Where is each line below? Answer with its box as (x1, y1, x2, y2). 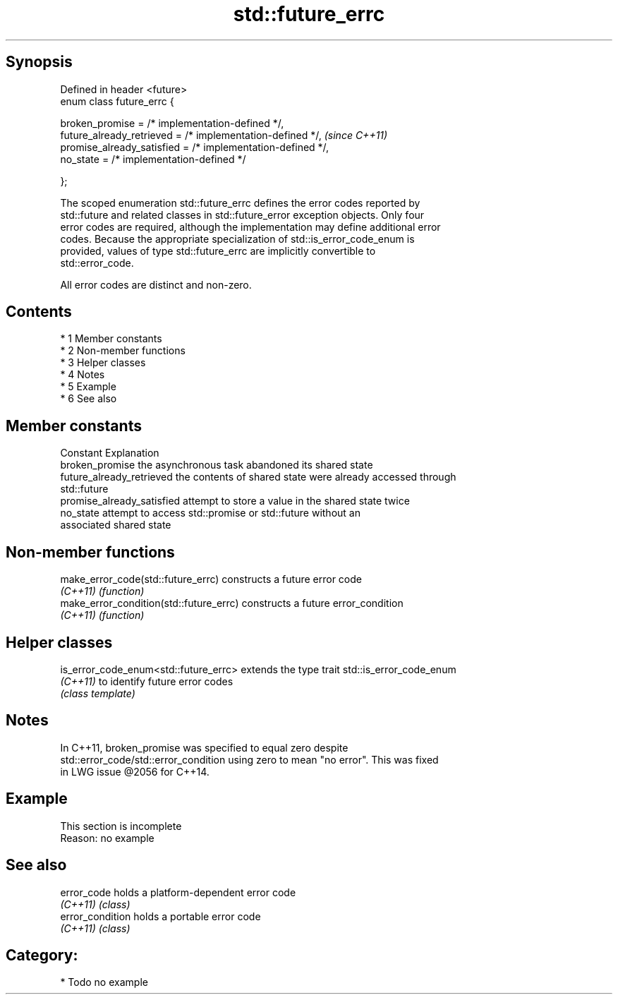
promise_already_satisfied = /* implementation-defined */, (60, 140, 329, 153)
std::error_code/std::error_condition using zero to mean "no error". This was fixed (60, 753, 439, 766)
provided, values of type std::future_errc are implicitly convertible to (60, 244, 376, 257)
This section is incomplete (60, 819, 182, 832)
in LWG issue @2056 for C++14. (60, 765, 210, 778)
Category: (6, 946, 78, 964)
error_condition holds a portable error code (60, 910, 261, 922)
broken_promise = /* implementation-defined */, (60, 116, 284, 129)
